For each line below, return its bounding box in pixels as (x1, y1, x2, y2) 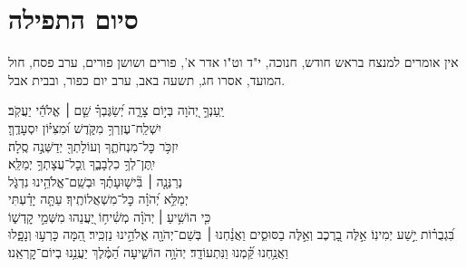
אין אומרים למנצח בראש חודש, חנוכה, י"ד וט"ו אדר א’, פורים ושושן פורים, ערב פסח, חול (8, 53, 459, 72)
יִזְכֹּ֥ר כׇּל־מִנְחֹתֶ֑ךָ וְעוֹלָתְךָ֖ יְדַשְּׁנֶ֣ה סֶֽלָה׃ (8, 136, 179, 155)
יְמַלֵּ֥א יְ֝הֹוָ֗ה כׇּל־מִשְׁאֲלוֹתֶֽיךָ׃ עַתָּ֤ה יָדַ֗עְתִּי (8, 189, 189, 208)
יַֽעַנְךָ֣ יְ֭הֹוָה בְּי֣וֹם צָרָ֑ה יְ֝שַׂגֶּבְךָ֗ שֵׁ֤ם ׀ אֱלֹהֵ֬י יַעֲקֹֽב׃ (8, 100, 224, 120)
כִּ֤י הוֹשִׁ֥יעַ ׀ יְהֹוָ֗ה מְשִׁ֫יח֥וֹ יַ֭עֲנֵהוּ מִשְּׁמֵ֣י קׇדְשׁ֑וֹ (8, 206, 211, 225)
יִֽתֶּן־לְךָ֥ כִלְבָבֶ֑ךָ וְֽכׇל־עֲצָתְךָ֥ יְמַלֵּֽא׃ (8, 154, 156, 173)
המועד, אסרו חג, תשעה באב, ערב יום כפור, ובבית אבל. (8, 70, 286, 89)
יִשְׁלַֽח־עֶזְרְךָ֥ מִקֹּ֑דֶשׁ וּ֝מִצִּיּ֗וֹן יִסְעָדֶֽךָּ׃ (8, 118, 161, 137)
